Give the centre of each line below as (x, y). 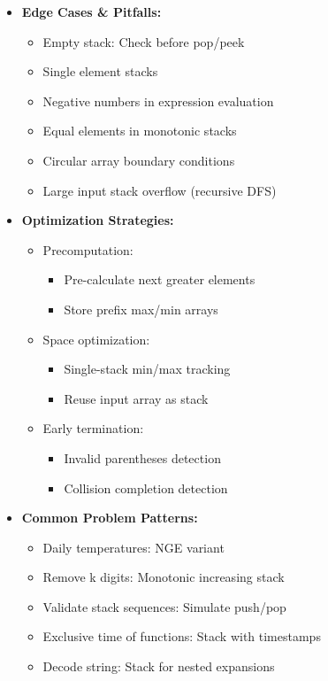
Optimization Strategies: (98, 220)
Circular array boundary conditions (139, 160)
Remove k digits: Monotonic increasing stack (164, 577)
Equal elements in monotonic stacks (140, 131)
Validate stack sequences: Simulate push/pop (164, 606)
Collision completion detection (146, 488)
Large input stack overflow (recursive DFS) (160, 190)
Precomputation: (88, 249)
